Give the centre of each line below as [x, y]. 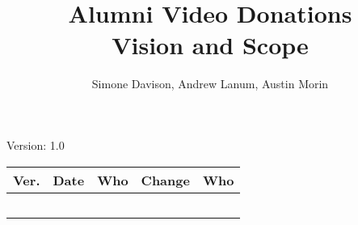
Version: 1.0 [36, 144]
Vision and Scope [210, 45]
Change [165, 180]
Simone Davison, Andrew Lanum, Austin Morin [210, 84]
